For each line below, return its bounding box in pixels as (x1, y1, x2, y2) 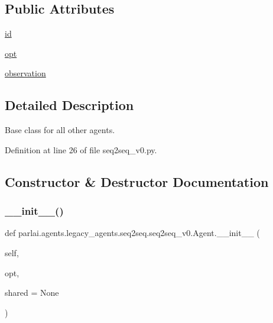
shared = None (5, 286, 59, 299)
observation (5, 67, 46, 79)
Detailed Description (5, 96, 134, 114)
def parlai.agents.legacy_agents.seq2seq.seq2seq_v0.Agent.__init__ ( (5, 227, 260, 239)
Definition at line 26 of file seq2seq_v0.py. (5, 143, 157, 156)
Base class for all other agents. (5, 124, 115, 136)
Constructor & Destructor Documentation (5, 172, 269, 190)
